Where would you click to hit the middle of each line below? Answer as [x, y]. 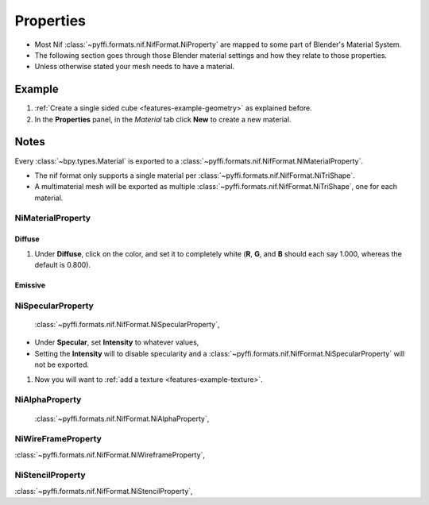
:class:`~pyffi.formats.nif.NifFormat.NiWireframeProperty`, [110, 455]
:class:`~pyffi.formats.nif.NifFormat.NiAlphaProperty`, [122, 418]
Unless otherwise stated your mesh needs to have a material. [135, 67]
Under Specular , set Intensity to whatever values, [117, 342]
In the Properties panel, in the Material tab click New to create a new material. [163, 119]
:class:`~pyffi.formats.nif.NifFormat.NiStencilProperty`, [104, 491]
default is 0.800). [63, 265]
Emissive [30, 285]
